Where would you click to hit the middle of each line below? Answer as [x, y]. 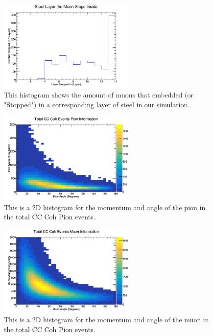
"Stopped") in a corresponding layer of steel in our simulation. [97, 104]
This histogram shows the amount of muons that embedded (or [99, 95]
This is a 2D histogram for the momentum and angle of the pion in [105, 207]
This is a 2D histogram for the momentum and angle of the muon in [106, 320]
